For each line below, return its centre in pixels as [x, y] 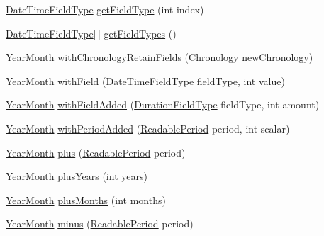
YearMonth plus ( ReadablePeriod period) [96, 152]
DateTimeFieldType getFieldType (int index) [105, 9]
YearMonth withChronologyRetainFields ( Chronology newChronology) [160, 57]
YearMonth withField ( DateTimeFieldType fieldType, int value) [145, 80]
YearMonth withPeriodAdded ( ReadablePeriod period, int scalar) [148, 128]
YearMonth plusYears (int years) [77, 176]
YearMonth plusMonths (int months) [86, 200]
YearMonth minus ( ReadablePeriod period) [100, 224]
